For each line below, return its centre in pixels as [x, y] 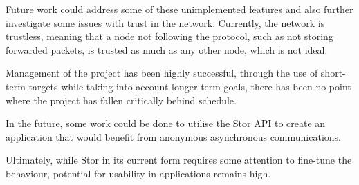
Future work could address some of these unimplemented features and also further [179, 9]
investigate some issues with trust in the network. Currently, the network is [165, 22]
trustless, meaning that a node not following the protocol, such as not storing [169, 36]
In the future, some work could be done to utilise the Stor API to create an [166, 123]
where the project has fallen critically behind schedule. [121, 100]
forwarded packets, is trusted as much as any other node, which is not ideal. [167, 49]
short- [333, 73]
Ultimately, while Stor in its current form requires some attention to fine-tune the [179, 160]
